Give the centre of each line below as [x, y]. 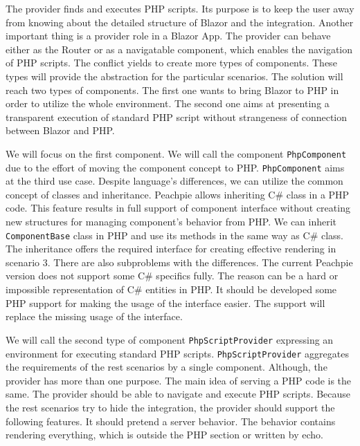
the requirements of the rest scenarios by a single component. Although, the [166, 367]
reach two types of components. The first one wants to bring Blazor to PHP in [172, 90]
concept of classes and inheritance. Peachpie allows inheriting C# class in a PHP [178, 194]
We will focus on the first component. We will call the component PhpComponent [176, 153]
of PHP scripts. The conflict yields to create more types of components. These [171, 63]
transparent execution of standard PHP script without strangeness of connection [177, 117]
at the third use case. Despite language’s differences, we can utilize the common [174, 181]
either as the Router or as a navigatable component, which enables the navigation [179, 49]
